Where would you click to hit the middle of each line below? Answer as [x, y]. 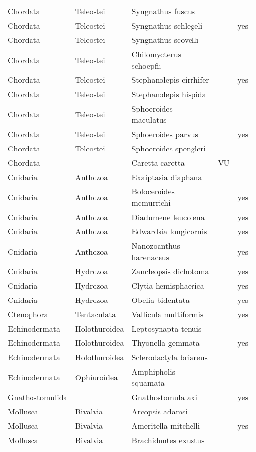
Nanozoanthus [156, 245]
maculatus [149, 120]
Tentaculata [96, 314]
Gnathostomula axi [164, 397]
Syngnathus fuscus [163, 11]
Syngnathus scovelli [165, 40]
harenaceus [151, 257]
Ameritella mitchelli [166, 426]
